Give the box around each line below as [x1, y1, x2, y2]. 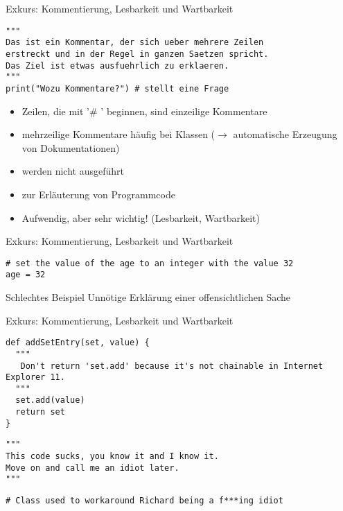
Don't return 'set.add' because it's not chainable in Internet [20, 361, 324, 371]
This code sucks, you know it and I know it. [6, 451, 219, 462]
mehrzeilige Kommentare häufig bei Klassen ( [21, 127, 216, 141]
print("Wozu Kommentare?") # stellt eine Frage [6, 83, 229, 94]
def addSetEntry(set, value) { [6, 338, 150, 348]
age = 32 [6, 270, 46, 280]
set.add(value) [15, 395, 85, 406]
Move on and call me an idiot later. [6, 462, 179, 473]
